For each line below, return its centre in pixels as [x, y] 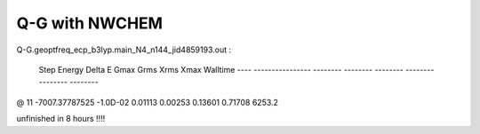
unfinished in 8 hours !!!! [61, 119]
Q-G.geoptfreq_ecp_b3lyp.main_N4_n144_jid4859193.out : [124, 50]
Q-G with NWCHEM [90, 23]
